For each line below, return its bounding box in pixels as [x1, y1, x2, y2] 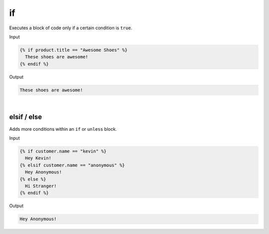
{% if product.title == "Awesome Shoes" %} [19, 47, 128, 53]
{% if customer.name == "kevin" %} [19, 148, 107, 154]
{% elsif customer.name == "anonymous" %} [19, 162, 125, 168]
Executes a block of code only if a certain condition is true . [9, 25, 133, 31]
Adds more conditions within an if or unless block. [9, 126, 117, 132]
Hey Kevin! [25, 156, 52, 161]
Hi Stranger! [25, 183, 57, 189]
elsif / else [9, 113, 42, 121]
